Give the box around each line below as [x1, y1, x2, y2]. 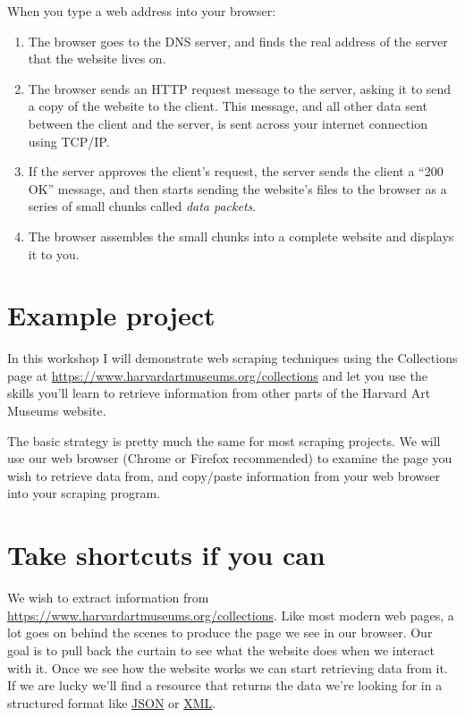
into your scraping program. [7, 484, 160, 502]
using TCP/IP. [28, 131, 110, 150]
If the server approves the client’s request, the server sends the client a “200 [28, 162, 444, 181]
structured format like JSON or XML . [7, 693, 216, 712]
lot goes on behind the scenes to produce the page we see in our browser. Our [7, 623, 433, 642]
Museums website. [7, 401, 106, 420]
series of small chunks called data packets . [28, 197, 257, 215]
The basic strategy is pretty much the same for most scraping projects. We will [7, 431, 441, 450]
